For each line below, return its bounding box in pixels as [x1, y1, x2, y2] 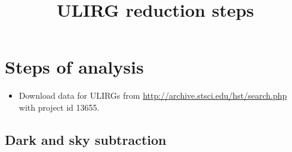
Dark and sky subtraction [5, 130, 167, 148]
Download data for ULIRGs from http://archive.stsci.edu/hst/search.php [19, 89, 287, 102]
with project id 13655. [19, 101, 100, 113]
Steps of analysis [5, 54, 144, 79]
